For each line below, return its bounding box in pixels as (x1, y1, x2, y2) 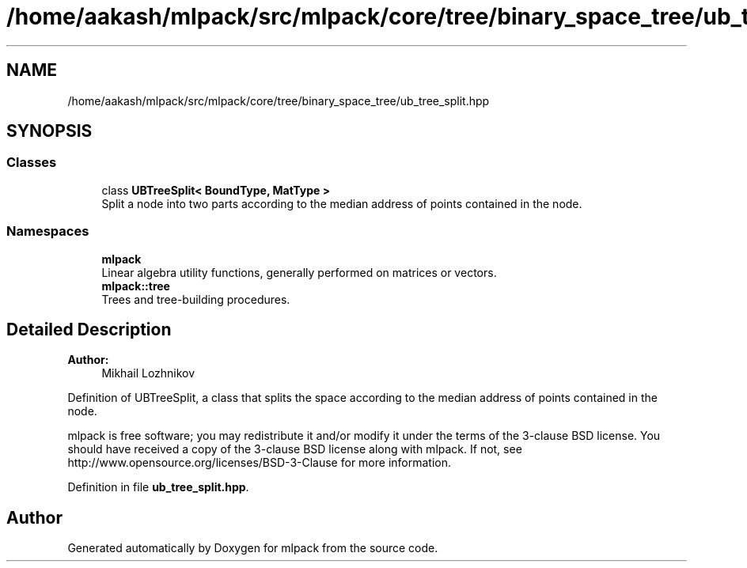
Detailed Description (6, 319, 172, 339)
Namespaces (6, 223, 89, 240)
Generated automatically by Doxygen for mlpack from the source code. (67, 541, 438, 555)
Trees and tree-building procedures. (101, 292, 290, 306)
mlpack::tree (101, 278, 170, 293)
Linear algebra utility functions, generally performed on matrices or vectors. (101, 265, 497, 279)
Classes (6, 154, 57, 171)
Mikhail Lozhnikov (101, 366, 195, 381)
